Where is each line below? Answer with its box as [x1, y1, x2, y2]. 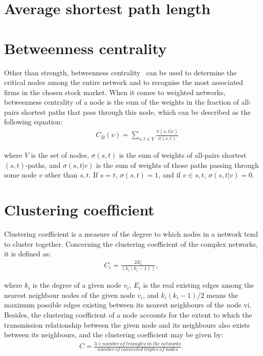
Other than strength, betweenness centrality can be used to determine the [4, 67, 237, 77]
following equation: [4, 116, 63, 127]
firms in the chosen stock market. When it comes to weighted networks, [4, 86, 226, 97]
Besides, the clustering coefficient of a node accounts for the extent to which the [4, 309, 252, 320]
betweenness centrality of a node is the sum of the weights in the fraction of [4, 97, 239, 107]
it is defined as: [4, 248, 51, 259]
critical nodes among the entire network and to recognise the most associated [4, 77, 243, 87]
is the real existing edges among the [143, 280, 254, 290]
